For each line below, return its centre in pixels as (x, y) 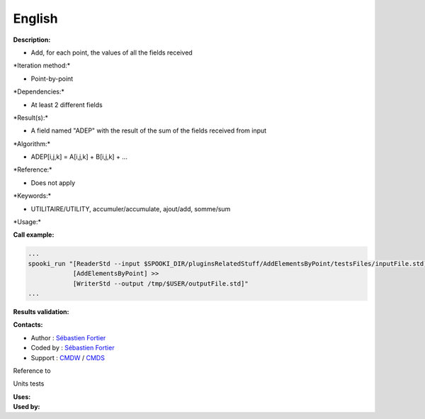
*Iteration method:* (42, 66)
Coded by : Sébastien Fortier (73, 348)
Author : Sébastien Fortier (68, 337)
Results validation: (41, 311)
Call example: (34, 235)
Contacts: (28, 325)
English (35, 18)
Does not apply (53, 183)
